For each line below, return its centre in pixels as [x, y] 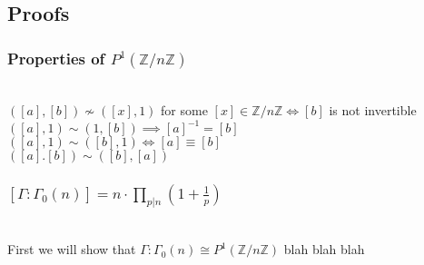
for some [184, 110]
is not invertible [373, 110]
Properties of [56, 58]
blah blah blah [324, 249]
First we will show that [72, 249]
